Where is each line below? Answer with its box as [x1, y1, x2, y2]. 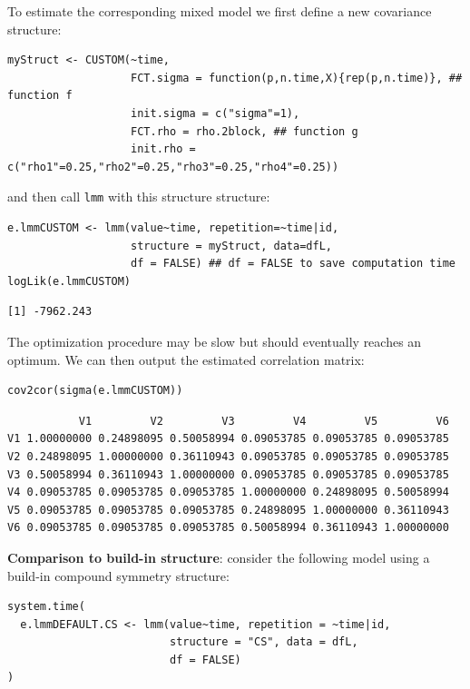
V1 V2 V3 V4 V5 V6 [78, 414, 449, 428]
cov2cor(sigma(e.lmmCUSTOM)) [7, 384, 183, 398]
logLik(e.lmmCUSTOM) [7, 274, 132, 288]
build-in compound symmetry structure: [7, 566, 230, 585]
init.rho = [131, 143, 196, 156]
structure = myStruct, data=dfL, [131, 239, 332, 252]
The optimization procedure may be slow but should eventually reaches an [7, 331, 422, 350]
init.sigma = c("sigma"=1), [131, 106, 300, 120]
